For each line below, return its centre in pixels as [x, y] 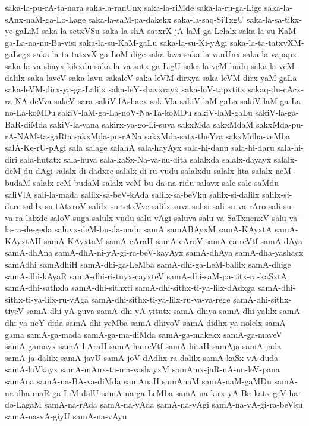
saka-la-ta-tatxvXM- [267, 42]
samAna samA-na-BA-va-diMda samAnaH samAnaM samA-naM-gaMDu [138, 381]
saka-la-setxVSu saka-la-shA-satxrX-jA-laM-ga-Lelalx [139, 31]
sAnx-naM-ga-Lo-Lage [45, 19]
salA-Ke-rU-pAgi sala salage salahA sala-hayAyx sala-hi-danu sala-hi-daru [140, 147]
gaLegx [18, 54]
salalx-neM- [273, 171]
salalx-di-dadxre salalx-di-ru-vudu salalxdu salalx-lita [152, 171]
